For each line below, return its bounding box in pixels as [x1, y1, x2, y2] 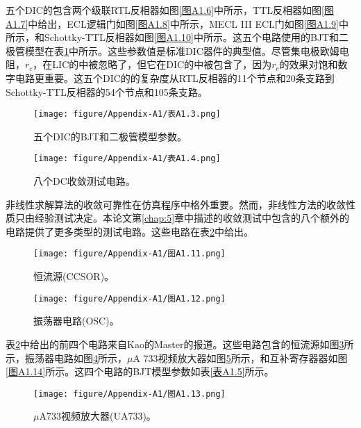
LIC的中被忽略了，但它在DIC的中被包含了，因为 [52, 57, 272, 72]
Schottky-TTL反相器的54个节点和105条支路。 [6, 84, 208, 99]
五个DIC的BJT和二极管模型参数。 [33, 129, 187, 143]
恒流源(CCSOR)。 [33, 269, 115, 283]
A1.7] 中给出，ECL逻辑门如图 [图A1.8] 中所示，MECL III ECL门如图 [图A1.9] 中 [6, 16, 349, 31]
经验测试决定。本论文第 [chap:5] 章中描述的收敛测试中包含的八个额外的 [34, 211, 350, 225]
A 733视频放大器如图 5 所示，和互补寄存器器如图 [133, 350, 348, 365]
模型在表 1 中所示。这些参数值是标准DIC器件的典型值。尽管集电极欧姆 [24, 43, 339, 58]
